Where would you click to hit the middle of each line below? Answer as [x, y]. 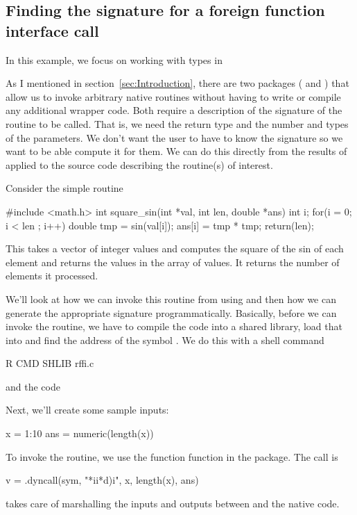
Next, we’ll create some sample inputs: [87, 410]
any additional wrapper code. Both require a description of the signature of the [174, 110]
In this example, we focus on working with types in [114, 59]
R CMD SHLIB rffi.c [50, 363]
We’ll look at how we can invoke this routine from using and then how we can [171, 299]
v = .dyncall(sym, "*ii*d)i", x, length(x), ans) [102, 480]
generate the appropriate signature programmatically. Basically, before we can [171, 312]
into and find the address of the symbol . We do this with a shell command [165, 340]
